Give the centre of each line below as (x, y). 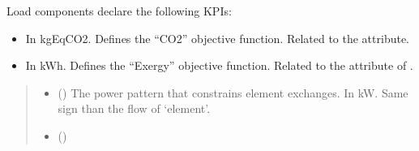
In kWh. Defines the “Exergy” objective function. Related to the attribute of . (219, 65)
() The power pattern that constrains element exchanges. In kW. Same (233, 92)
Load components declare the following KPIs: (119, 11)
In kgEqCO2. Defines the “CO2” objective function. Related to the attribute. (218, 38)
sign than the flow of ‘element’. (134, 108)
